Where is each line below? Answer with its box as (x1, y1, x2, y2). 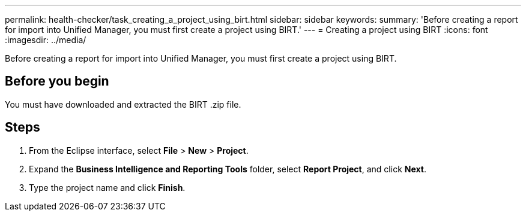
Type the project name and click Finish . (29, 182, 186, 193)
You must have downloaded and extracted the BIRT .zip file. (5, 99, 241, 109)
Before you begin (5, 74, 109, 89)
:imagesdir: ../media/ (5, 35, 86, 45)
